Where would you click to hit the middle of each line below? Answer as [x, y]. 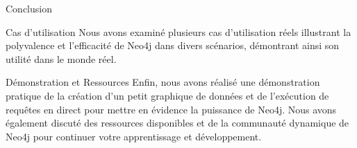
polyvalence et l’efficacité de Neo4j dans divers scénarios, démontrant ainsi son [173, 45]
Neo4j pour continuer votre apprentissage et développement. [134, 136]
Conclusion [29, 8]
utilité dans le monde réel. [61, 58]
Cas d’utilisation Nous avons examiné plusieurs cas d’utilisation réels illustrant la [178, 31]
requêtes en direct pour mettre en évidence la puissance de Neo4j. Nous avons [171, 109]
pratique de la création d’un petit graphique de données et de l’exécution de [167, 95]
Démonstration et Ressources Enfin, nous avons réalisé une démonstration [163, 82]
